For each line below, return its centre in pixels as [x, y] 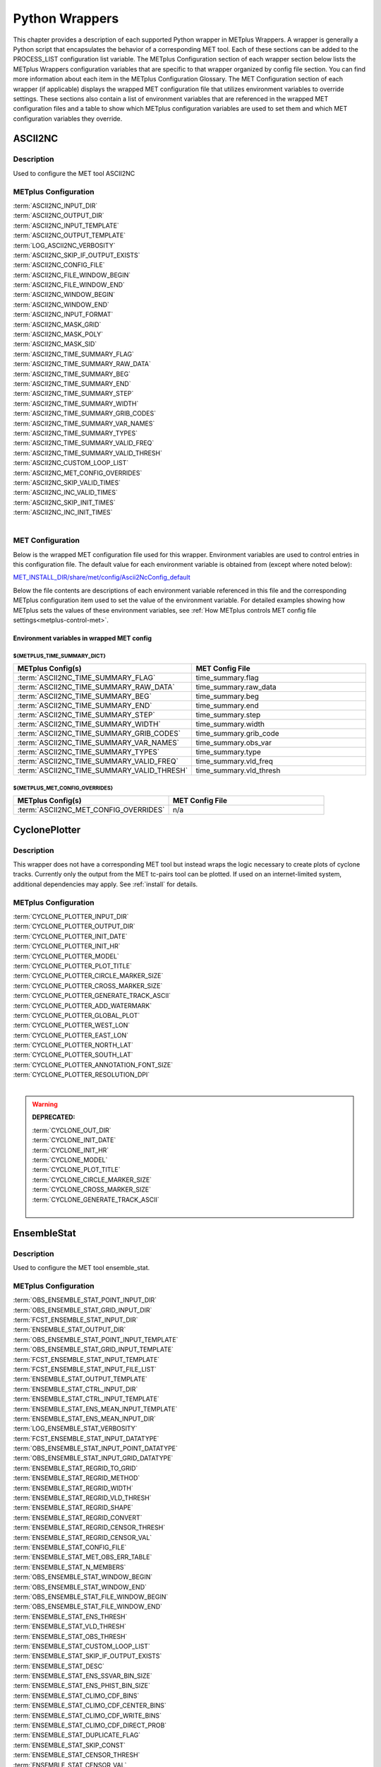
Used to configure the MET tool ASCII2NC [74, 173]
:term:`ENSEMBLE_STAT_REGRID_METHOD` [77, 1478]
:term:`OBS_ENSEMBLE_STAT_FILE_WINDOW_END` [87, 1607]
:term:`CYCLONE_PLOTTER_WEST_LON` [72, 1026]
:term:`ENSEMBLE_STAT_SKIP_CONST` [69, 1745]
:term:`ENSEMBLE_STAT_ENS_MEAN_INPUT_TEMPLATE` [95, 1409]
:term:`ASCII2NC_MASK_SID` [55, 344]
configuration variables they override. [68, 118]
